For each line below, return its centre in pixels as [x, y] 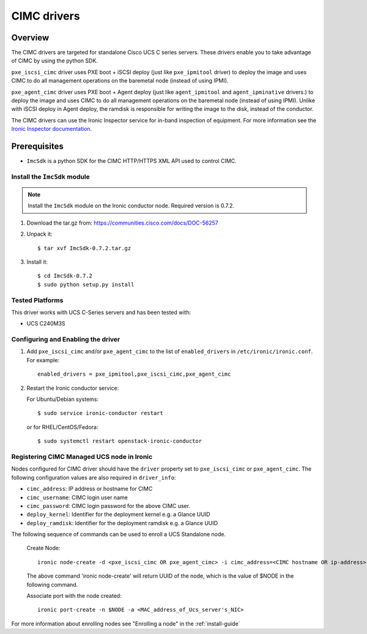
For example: [43, 360]
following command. [52, 584]
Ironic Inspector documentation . [52, 129]
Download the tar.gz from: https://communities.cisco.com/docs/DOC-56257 [122, 223]
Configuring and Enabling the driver [66, 340]
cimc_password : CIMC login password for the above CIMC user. [109, 505]
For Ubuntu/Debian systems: [63, 399]
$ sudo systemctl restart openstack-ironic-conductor [120, 441]
